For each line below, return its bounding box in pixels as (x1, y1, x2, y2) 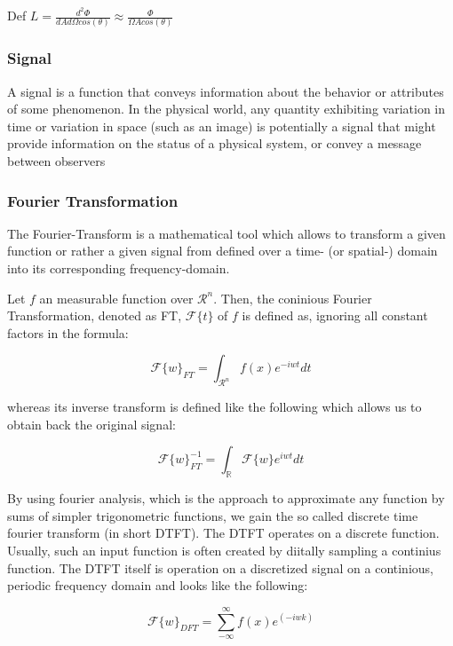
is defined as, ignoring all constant (242, 306, 428, 325)
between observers (7, 151, 106, 169)
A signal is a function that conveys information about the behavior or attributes (7, 82, 444, 100)
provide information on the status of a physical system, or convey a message (7, 134, 422, 153)
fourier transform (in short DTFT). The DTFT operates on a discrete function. (7, 524, 440, 542)
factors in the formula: (7, 323, 129, 342)
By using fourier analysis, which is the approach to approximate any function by (7, 489, 445, 508)
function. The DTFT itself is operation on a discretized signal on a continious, (7, 558, 433, 577)
